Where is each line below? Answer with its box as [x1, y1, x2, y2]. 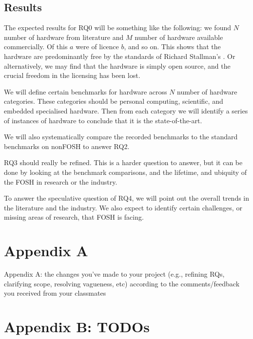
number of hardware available [135, 32, 223, 42]
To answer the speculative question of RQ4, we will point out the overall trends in [4, 193, 250, 203]
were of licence [76, 41, 119, 52]
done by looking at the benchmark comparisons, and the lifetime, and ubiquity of [4, 167, 247, 177]
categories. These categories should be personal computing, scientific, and [4, 96, 223, 106]
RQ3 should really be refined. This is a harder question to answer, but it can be [4, 157, 243, 168]
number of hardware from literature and [4, 32, 124, 42]
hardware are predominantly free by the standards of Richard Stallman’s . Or [4, 51, 235, 61]
